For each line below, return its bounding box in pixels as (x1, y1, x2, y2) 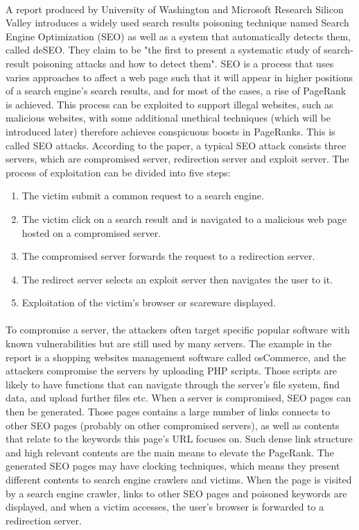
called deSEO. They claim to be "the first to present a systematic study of (6, 42, 321, 57)
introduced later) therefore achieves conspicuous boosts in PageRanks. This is (6, 124, 335, 138)
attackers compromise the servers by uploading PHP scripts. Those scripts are (6, 363, 338, 378)
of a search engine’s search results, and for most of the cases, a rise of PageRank (6, 83, 347, 98)
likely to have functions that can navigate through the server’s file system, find (6, 376, 340, 391)
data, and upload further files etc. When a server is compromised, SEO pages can (6, 390, 351, 405)
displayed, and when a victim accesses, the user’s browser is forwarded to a (6, 499, 324, 514)
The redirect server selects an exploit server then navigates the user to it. (21, 272, 333, 286)
